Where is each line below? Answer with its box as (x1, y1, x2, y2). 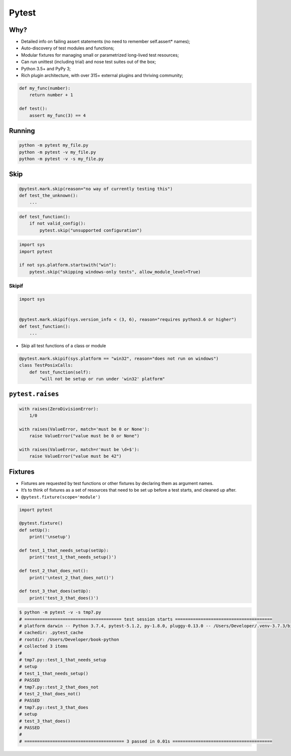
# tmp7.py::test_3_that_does (19, 705, 89, 710)
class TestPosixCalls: (19, 363, 73, 368)
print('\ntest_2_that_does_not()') (29, 575, 114, 580)
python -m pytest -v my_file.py (19, 149, 97, 155)
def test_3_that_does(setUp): (19, 588, 91, 594)
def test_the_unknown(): (19, 193, 79, 198)
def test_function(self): (29, 369, 91, 375)
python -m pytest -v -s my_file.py (19, 156, 104, 161)
